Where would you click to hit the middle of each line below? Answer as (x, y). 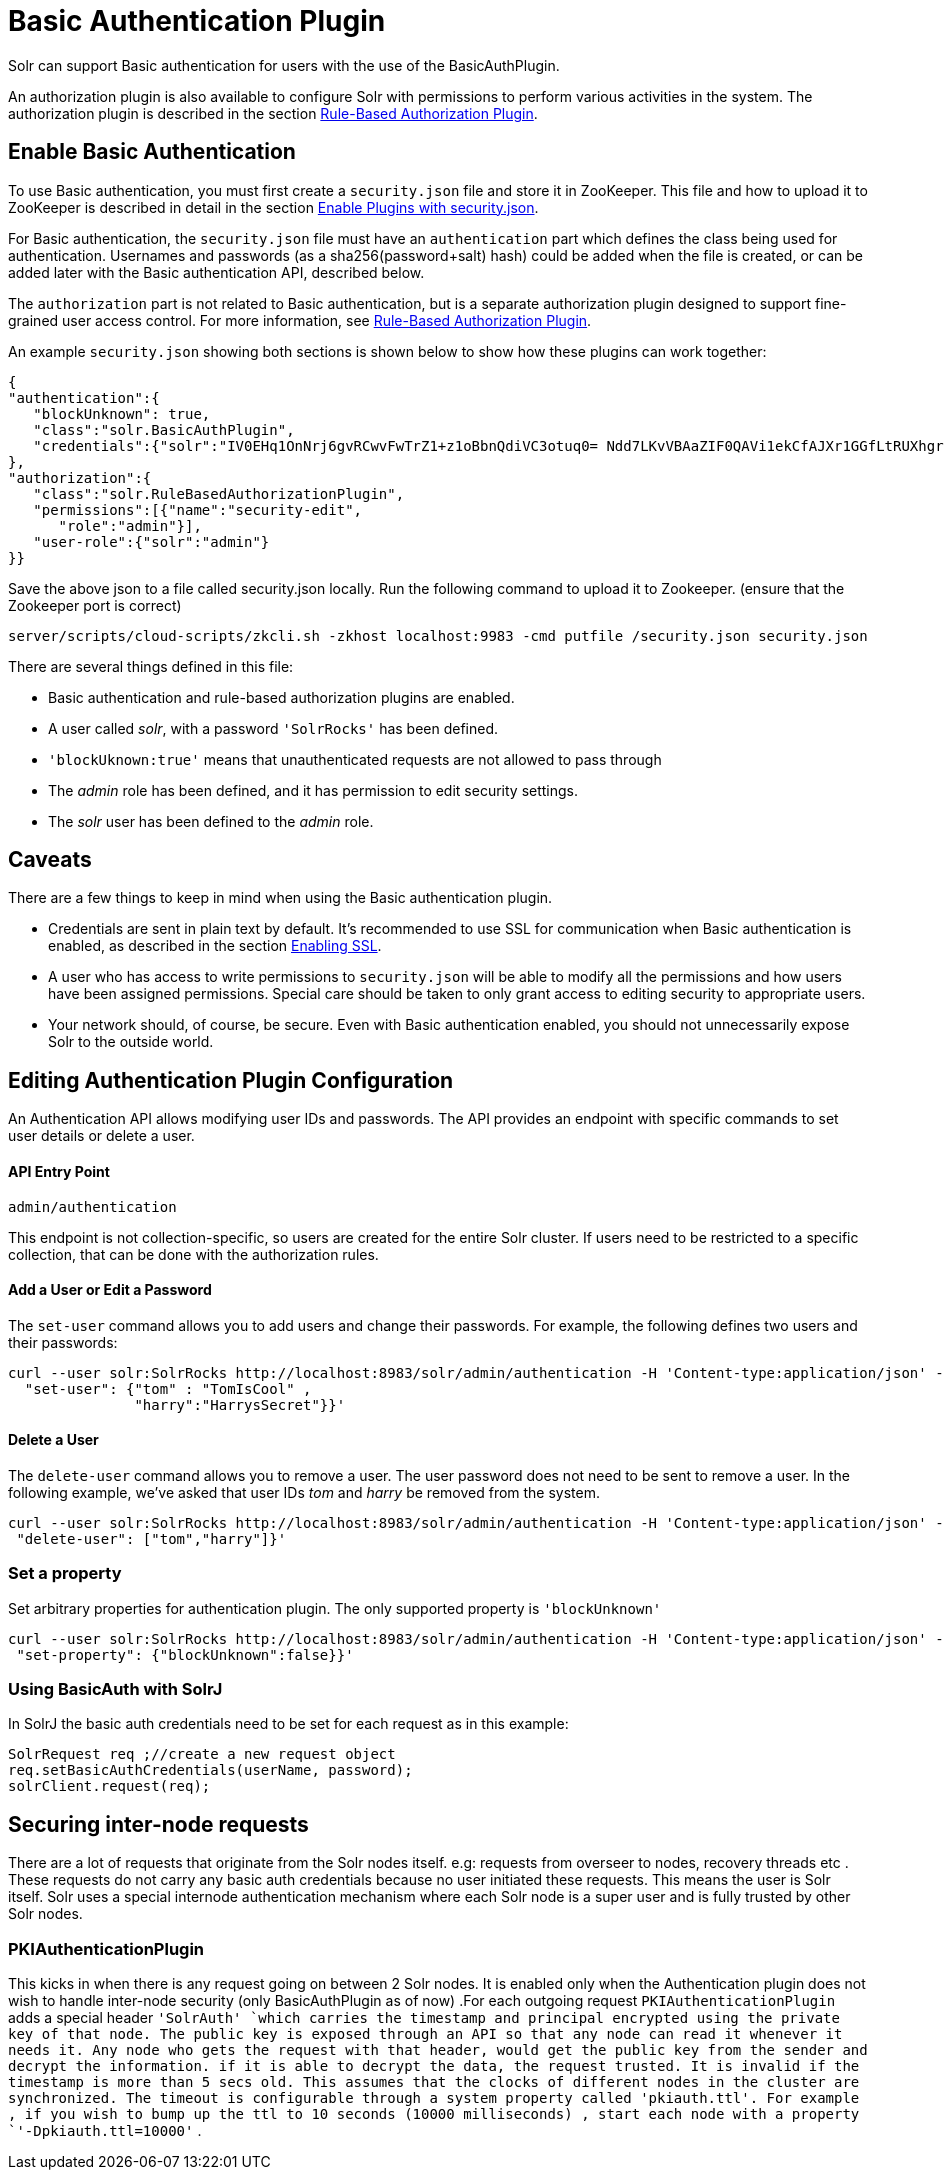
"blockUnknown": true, (122, 413)
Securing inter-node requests (158, 1824)
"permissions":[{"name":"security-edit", (198, 509)
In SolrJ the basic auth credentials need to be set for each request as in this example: (288, 1724)
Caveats (50, 860)
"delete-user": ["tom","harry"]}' (151, 1538)
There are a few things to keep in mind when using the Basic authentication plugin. (280, 898)
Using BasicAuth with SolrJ (115, 1689)
